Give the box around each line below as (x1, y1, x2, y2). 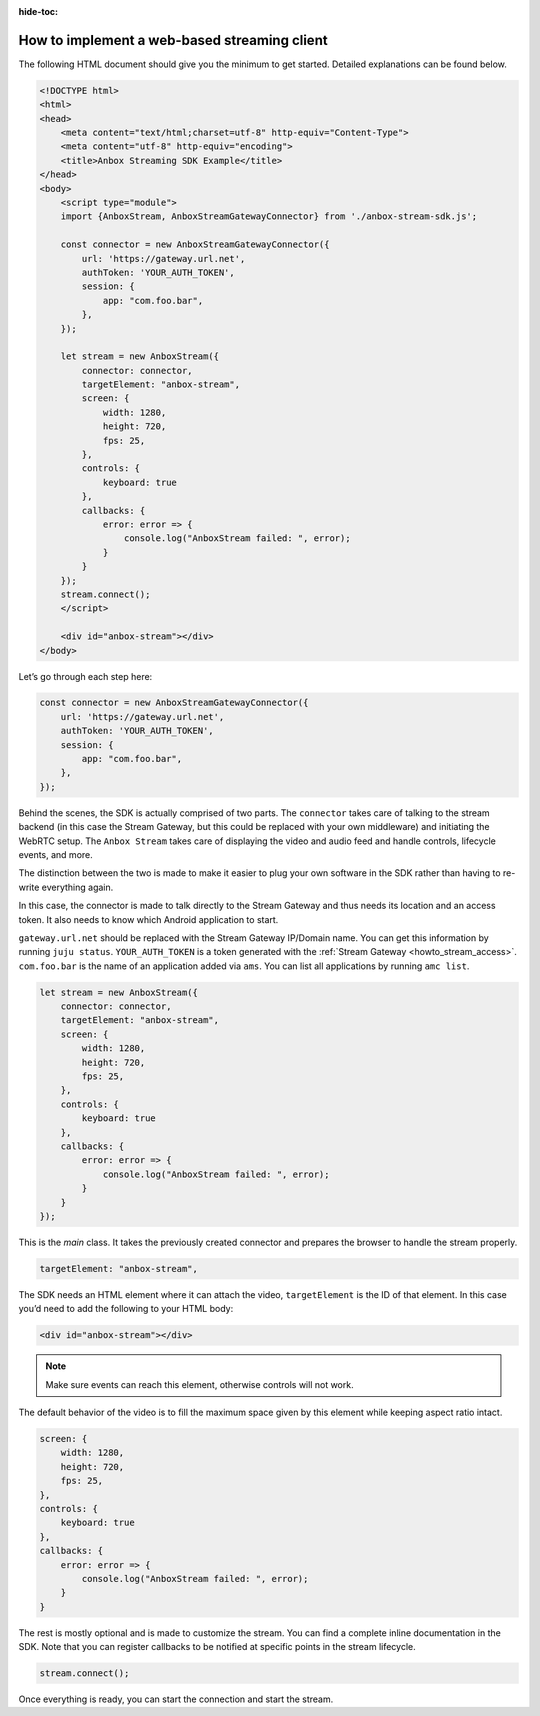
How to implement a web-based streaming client (18, 31, 329, 49)
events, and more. (18, 848, 94, 860)
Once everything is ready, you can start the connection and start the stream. (18, 1693, 334, 1705)
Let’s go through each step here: (18, 670, 153, 682)
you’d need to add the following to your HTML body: (18, 1303, 234, 1315)
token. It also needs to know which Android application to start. (18, 913, 279, 925)
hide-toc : (18, 6, 59, 17)
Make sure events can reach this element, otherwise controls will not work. (45, 1378, 354, 1390)
